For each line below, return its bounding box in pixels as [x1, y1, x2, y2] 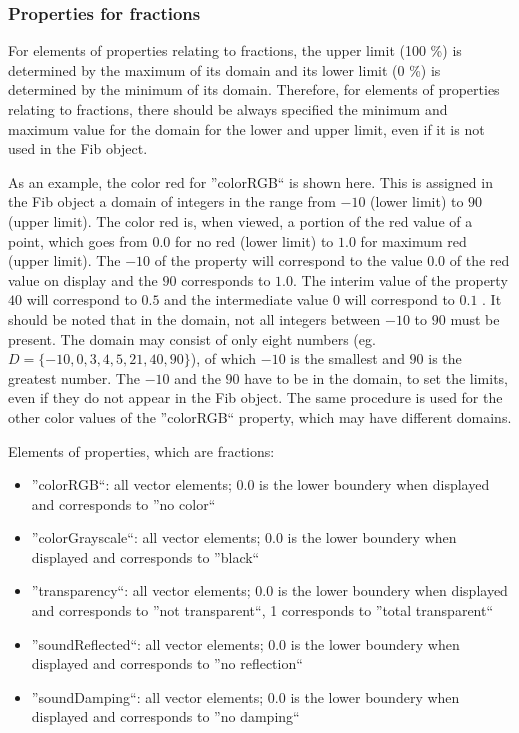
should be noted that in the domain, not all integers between [8, 308, 381, 329]
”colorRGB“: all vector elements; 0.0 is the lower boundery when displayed [31, 474, 490, 495]
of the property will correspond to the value [154, 250, 423, 271]
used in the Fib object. [8, 138, 148, 159]
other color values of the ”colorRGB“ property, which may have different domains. [8, 406, 512, 427]
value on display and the [8, 269, 158, 290]
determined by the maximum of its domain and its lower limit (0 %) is [8, 59, 441, 80]
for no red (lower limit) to [174, 230, 334, 251]
